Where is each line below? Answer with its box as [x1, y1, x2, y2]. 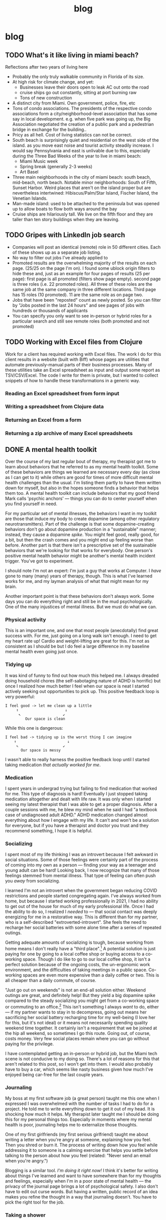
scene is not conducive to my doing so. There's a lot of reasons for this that [5, 1056, 160, 1062]
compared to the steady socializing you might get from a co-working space [5, 998, 159, 1003]
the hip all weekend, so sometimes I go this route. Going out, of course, [5, 1030, 151, 1036]
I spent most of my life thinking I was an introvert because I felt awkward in [5, 852, 158, 858]
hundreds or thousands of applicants [12, 307, 88, 314]
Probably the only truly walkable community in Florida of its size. [12, 74, 145, 80]
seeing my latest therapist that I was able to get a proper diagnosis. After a [5, 801, 158, 807]
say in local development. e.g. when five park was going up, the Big [12, 116, 151, 122]
